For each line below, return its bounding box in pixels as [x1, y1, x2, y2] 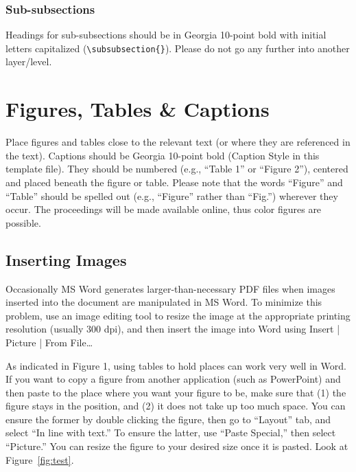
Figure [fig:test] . [5, 452, 74, 467]
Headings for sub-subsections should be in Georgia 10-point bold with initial [5, 27, 327, 42]
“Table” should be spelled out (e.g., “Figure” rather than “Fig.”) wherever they [5, 188, 338, 203]
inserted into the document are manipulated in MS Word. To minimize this [5, 295, 322, 309]
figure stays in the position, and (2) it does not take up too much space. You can [5, 398, 346, 413]
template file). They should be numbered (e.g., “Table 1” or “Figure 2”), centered [5, 161, 348, 176]
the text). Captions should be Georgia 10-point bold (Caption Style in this [5, 148, 320, 162]
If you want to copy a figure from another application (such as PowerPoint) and [5, 372, 341, 386]
